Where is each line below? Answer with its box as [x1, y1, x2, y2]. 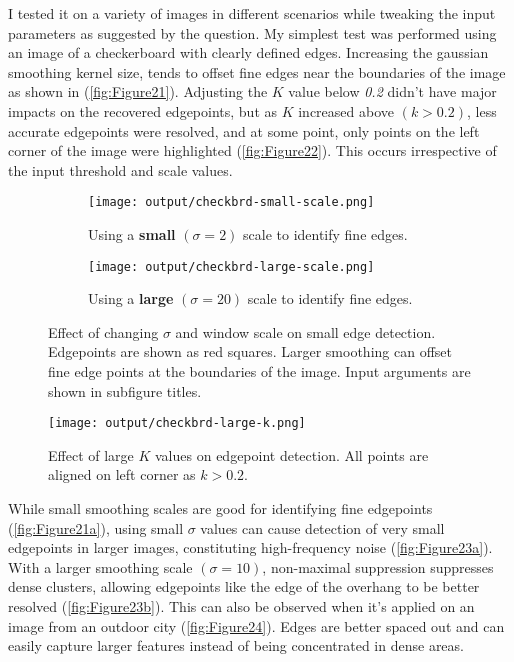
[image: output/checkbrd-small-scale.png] [88, 195, 375, 210]
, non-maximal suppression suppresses [262, 556, 494, 577]
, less [467, 100, 497, 121]
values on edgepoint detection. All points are [155, 444, 429, 465]
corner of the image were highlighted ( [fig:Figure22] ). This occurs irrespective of [8, 140, 497, 161]
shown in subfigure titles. [48, 380, 202, 401]
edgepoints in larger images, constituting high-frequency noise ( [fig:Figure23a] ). [8, 537, 493, 558]
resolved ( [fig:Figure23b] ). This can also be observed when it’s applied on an [8, 596, 475, 617]
